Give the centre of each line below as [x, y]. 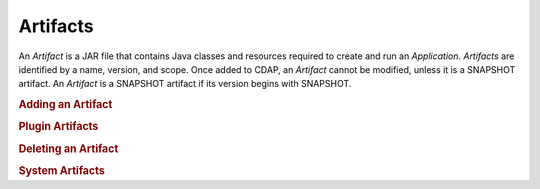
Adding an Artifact [65, 105]
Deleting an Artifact [68, 148]
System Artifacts [61, 170]
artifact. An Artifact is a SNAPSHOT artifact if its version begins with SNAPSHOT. [185, 84]
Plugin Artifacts [58, 127]
